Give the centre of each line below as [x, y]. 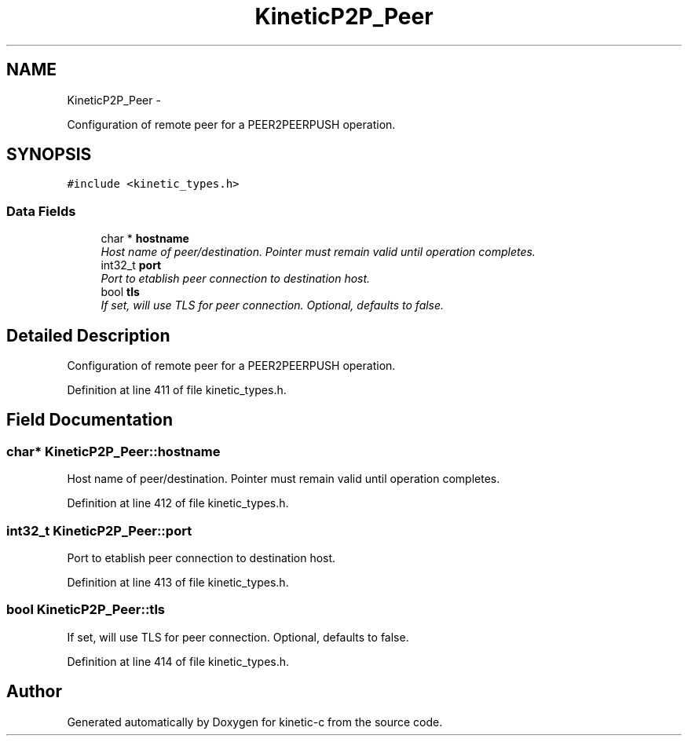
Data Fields [41, 211]
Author [34, 692]
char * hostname [145, 239]
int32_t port [131, 265]
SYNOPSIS [49, 155]
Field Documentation [90, 420]
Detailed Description [88, 335]
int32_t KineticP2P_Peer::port [99, 530]
